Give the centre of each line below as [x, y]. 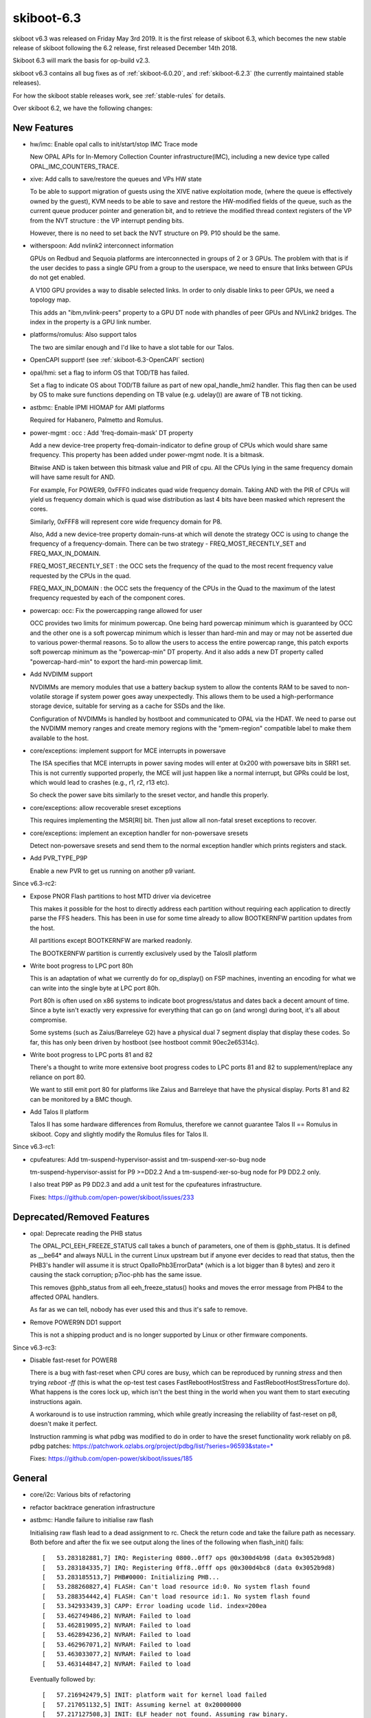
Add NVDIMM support [61, 674]
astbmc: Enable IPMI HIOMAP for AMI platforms [97, 407]
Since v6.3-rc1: [34, 1147]
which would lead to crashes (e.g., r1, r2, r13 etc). [100, 783]
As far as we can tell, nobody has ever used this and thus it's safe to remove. [139, 1310]
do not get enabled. [58, 278]
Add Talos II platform [59, 1112]
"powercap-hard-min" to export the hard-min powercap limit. [116, 661]
